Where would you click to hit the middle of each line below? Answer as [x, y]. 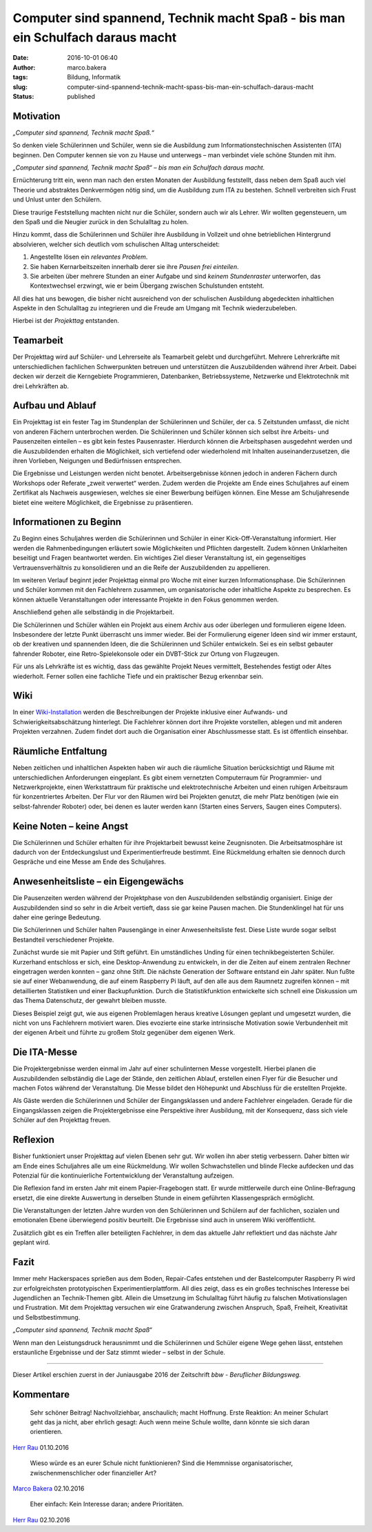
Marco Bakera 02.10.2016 [49, 1489]
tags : [20, 77]
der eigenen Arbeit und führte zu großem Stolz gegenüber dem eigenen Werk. [124, 1033]
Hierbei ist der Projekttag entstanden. [66, 321]
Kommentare [41, 1394]
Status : [23, 96]
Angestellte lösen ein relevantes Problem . [89, 257]
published [81, 96]
